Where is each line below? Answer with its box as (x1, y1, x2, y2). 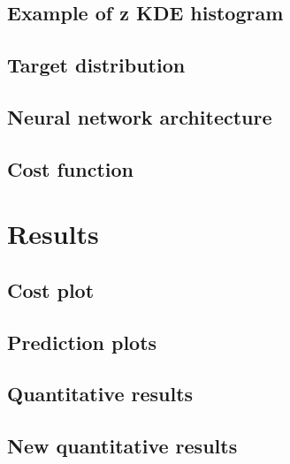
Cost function (7, 155, 134, 182)
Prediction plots (7, 328, 157, 355)
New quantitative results (7, 432, 238, 460)
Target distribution (7, 51, 186, 79)
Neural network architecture (7, 103, 272, 130)
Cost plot (7, 276, 95, 303)
